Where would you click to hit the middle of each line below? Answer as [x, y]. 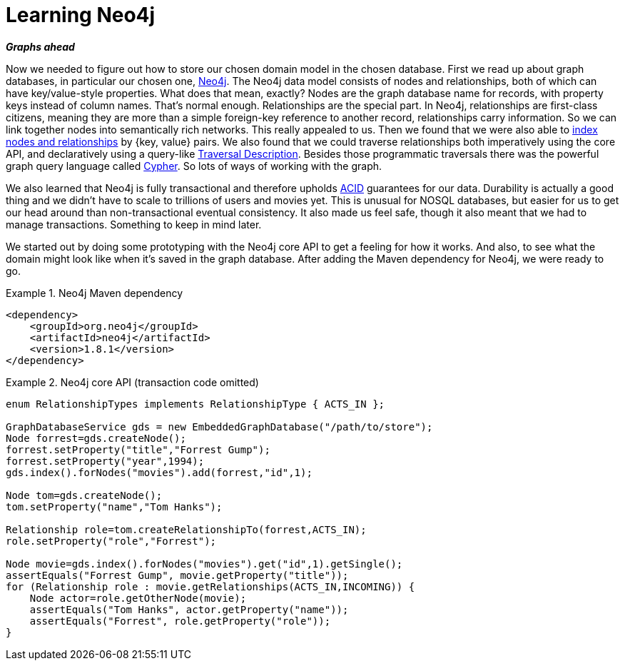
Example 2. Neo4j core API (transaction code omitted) [132, 382]
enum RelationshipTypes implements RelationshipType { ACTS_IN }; [195, 404]
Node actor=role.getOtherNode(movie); [138, 598]
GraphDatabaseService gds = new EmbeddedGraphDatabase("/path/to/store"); [219, 427]
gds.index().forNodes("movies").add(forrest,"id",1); [159, 472]
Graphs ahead [40, 46]
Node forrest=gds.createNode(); [96, 438]
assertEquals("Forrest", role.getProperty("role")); [180, 621]
